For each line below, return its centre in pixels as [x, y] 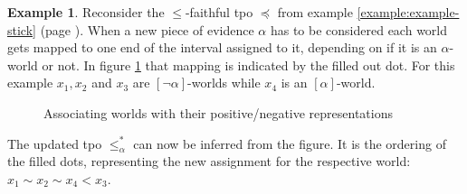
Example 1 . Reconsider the [86, 12]
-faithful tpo [219, 12]
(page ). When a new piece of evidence [147, 29]
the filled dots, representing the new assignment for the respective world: [209, 161]
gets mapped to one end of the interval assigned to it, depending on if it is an [222, 47]
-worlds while [224, 83]
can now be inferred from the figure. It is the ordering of [290, 143]
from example [315, 12]
